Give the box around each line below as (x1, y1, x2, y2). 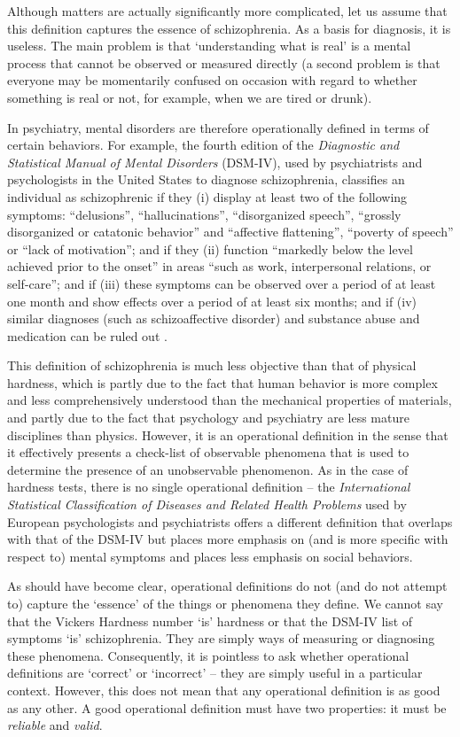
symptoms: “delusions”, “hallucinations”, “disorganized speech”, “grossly (7, 205, 402, 223)
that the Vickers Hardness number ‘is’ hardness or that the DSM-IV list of (7, 611, 413, 630)
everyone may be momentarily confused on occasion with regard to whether (7, 71, 417, 89)
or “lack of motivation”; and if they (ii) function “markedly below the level (7, 239, 413, 258)
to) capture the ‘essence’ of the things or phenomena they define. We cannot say (7, 594, 443, 612)
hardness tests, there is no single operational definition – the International (7, 477, 410, 496)
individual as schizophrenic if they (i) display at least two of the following (7, 187, 408, 206)
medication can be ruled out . (7, 326, 168, 345)
